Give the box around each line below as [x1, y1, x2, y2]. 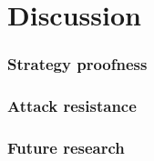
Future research [7, 136, 125, 158]
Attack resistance [7, 95, 137, 117]
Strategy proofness [7, 53, 148, 75]
